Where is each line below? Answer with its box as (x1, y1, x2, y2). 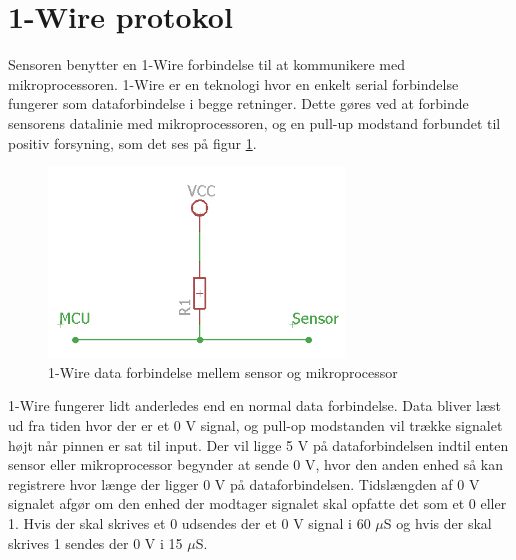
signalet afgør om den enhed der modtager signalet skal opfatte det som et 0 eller (8, 493, 507, 514)
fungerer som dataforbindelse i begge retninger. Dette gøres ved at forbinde (8, 93, 469, 114)
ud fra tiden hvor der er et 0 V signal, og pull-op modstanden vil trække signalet (8, 415, 503, 436)
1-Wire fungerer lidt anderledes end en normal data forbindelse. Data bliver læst (8, 395, 502, 416)
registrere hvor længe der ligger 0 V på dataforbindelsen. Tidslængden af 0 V (8, 473, 480, 494)
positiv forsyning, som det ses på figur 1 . (8, 132, 257, 153)
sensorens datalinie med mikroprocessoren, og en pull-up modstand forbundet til (8, 112, 501, 133)
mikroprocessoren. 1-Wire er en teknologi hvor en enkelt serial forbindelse (8, 73, 459, 94)
